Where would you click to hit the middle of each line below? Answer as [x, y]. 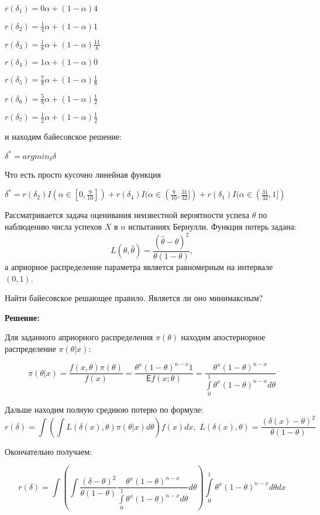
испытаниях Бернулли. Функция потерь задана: [212, 226]
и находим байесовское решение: [63, 136]
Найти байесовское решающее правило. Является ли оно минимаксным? [134, 298]
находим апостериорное [223, 337]
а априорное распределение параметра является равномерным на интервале [139, 267]
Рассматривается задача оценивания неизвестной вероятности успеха [127, 215]
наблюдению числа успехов [54, 226]
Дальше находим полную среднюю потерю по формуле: [104, 409]
